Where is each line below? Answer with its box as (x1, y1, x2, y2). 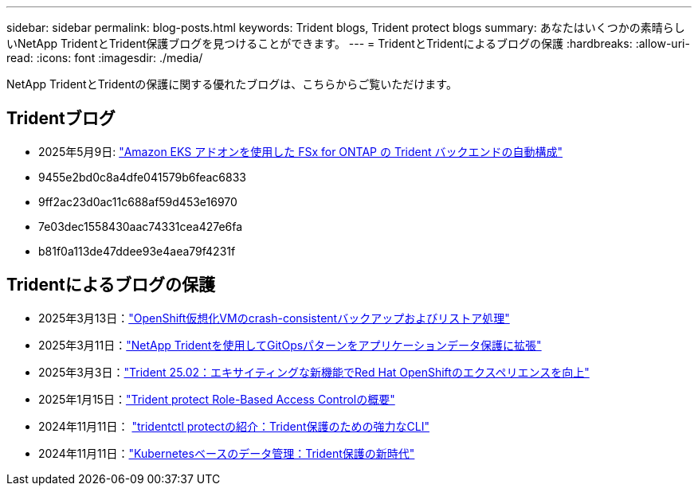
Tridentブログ (6, 108, 116, 129)
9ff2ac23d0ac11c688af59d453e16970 (38, 194, 237, 209)
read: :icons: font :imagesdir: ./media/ (6, 51, 203, 64)
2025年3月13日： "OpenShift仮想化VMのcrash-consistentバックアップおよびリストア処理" (38, 310, 510, 325)
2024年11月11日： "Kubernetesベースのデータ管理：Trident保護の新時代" (38, 446, 415, 460)
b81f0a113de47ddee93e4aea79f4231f (38, 244, 236, 258)
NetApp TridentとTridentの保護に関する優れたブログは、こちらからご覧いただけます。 (6, 77, 457, 91)
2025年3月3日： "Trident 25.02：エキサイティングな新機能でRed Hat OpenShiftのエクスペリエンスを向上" (38, 365, 590, 379)
